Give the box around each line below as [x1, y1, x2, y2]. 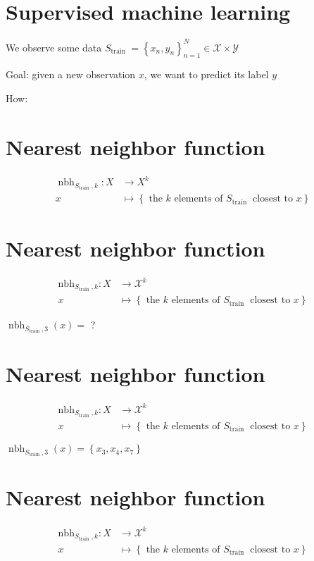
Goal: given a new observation [6, 67, 136, 82]
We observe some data [6, 39, 102, 54]
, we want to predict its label [144, 67, 269, 82]
